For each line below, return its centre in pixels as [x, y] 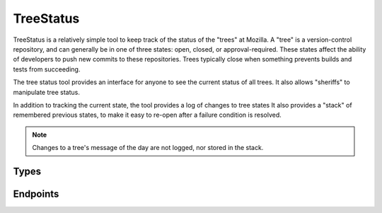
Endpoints [36, 194]
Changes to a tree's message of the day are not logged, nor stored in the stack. [148, 148]
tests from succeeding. [47, 69]
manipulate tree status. [47, 92]
